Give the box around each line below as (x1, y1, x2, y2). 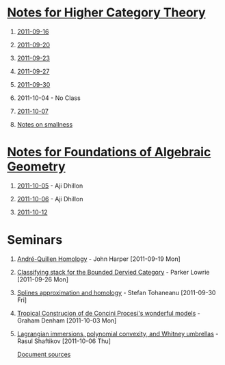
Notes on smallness (16, 120, 73, 128)
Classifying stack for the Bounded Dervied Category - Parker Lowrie (16, 268, 210, 276)
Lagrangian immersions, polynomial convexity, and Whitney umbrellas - (16, 329, 219, 338)
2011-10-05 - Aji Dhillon (16, 181, 83, 190)
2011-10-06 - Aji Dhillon (16, 194, 83, 203)
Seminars (7, 232, 63, 248)
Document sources (16, 350, 71, 358)
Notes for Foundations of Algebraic (7, 144, 211, 160)
